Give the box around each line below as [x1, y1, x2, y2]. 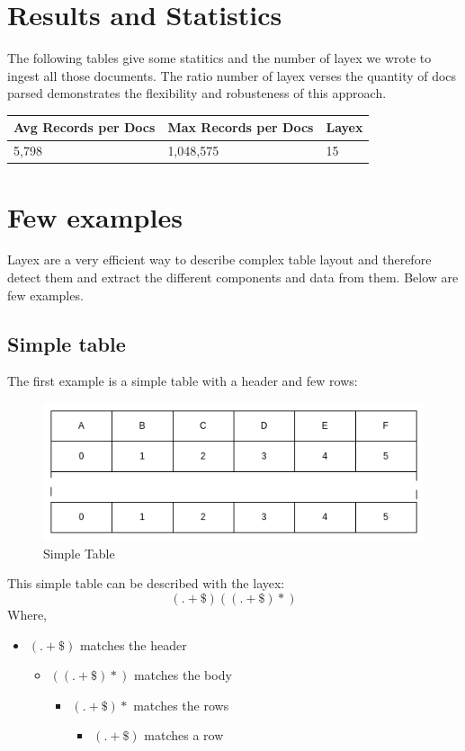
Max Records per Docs [167, 118, 314, 137]
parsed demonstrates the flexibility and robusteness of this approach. [7, 84, 387, 103]
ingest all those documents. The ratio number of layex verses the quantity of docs [7, 66, 457, 85]
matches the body [133, 666, 232, 684]
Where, [7, 605, 47, 623]
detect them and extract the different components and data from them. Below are [7, 268, 459, 287]
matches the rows [133, 695, 229, 714]
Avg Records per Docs [13, 118, 156, 137]
